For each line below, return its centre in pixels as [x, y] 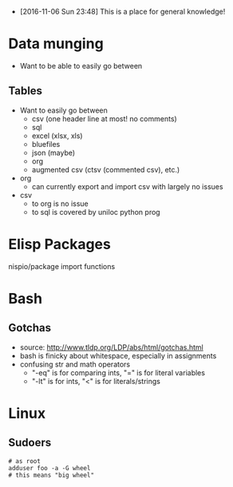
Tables [25, 91]
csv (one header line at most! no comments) [104, 118]
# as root [25, 461]
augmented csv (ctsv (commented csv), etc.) [106, 169]
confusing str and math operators [75, 364]
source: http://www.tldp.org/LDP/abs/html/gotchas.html [111, 347]
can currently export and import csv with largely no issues [127, 186]
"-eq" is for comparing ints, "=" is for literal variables [118, 372]
